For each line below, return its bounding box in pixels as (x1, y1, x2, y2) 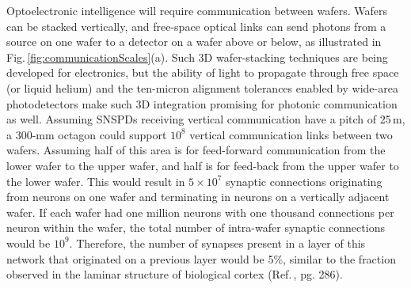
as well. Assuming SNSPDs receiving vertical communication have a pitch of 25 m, (6, 111, 405, 127)
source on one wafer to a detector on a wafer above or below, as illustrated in (6, 33, 382, 50)
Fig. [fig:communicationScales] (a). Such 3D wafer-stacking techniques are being (6, 48, 388, 65)
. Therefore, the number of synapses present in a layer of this (69, 234, 366, 251)
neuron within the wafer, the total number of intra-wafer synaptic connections (6, 219, 385, 236)
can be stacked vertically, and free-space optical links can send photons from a (6, 17, 386, 34)
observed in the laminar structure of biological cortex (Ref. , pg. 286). (6, 266, 343, 282)
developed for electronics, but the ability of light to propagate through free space (6, 64, 399, 81)
